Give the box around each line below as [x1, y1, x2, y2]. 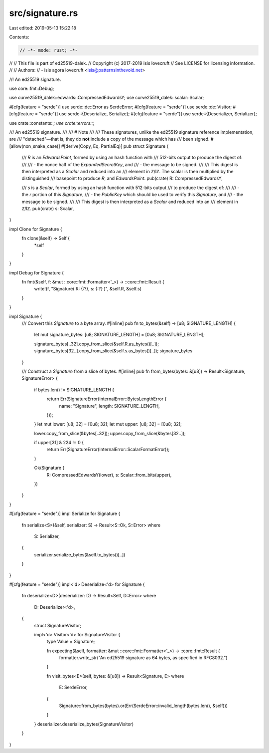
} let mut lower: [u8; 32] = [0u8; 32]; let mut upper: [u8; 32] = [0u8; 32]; [34, 421, 182, 427]
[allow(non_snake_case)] [9, 143, 60, 149]
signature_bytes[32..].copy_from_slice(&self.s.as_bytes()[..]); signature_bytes [34, 348, 193, 354]
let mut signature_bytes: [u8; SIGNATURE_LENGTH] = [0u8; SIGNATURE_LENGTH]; [34, 332, 205, 338]
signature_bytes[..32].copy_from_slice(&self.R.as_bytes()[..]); [34, 341, 159, 347]
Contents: [9, 34, 29, 40]
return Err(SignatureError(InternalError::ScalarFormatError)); [46, 447, 170, 453]
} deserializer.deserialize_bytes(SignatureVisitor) [34, 721, 134, 727]
